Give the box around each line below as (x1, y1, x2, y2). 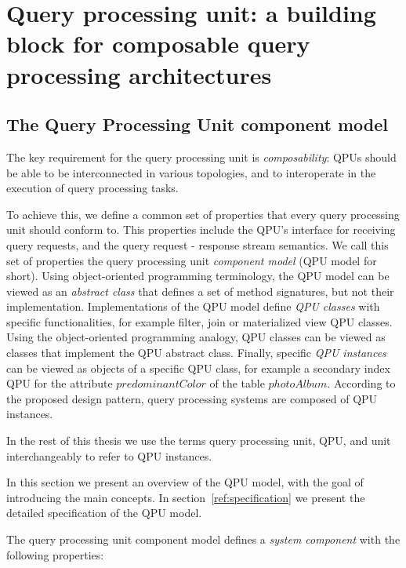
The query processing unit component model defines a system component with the (6, 531, 401, 548)
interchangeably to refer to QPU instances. (6, 447, 212, 464)
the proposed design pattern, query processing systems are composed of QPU (6, 390, 378, 406)
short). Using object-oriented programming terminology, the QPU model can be (6, 268, 390, 284)
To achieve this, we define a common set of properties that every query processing (6, 206, 400, 222)
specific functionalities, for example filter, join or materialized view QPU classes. (6, 313, 393, 330)
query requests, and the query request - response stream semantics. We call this (6, 236, 389, 253)
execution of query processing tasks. (6, 180, 179, 196)
